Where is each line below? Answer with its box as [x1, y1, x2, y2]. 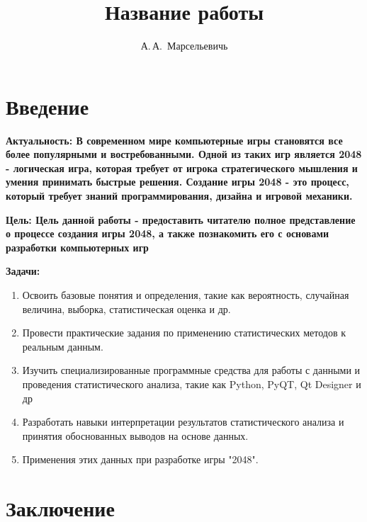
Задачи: [6, 263, 40, 278]
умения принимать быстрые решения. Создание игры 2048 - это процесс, [6, 174, 349, 189]
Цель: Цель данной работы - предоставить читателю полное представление [6, 212, 356, 227]
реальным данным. [22, 339, 103, 353]
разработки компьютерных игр [6, 239, 149, 254]
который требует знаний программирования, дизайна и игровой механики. [6, 188, 353, 203]
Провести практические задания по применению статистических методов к [22, 325, 346, 340]
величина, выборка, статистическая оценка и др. [22, 301, 231, 316]
